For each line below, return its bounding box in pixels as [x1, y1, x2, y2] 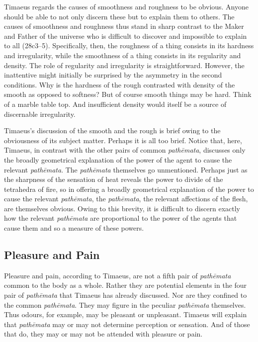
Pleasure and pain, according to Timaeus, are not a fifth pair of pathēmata [4, 270, 231, 280]
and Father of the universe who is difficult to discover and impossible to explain [4, 30, 247, 41]
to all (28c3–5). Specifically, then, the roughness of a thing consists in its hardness [4, 40, 254, 51]
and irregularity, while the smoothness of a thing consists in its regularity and [4, 50, 241, 60]
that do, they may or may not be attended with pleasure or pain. [4, 329, 203, 339]
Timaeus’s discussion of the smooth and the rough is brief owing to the [4, 125, 221, 136]
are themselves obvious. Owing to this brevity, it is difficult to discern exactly [4, 203, 241, 213]
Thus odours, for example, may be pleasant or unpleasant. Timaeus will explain [4, 309, 247, 320]
